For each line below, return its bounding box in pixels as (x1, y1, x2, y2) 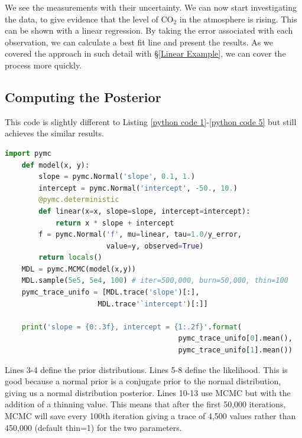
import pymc (5, 149, 51, 158)
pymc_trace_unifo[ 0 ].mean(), (178, 334, 293, 343)
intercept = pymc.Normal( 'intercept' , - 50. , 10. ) (38, 184, 238, 192)
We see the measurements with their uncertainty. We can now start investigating (5, 1, 297, 13)
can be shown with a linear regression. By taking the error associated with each (5, 24, 293, 37)
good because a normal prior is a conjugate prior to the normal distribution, (5, 375, 281, 387)
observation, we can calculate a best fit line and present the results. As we (5, 35, 273, 48)
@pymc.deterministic (38, 195, 119, 204)
